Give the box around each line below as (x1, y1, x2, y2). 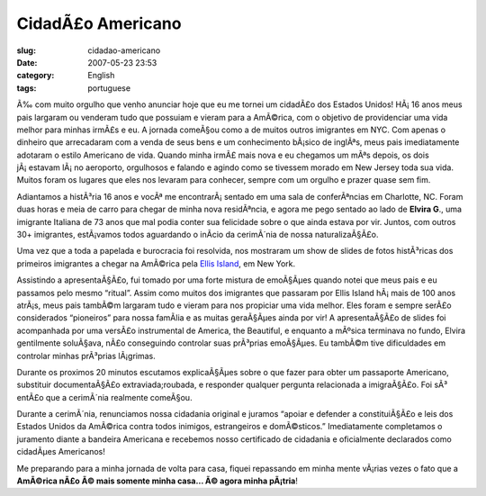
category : (16, 70, 55, 81)
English (87, 70, 115, 81)
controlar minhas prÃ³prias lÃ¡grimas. (16, 350, 157, 361)
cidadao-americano (87, 45, 161, 56)
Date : (16, 57, 38, 68)
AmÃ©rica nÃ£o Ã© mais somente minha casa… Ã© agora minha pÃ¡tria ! (16, 475, 299, 486)
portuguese (87, 82, 130, 94)
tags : (16, 82, 37, 94)
